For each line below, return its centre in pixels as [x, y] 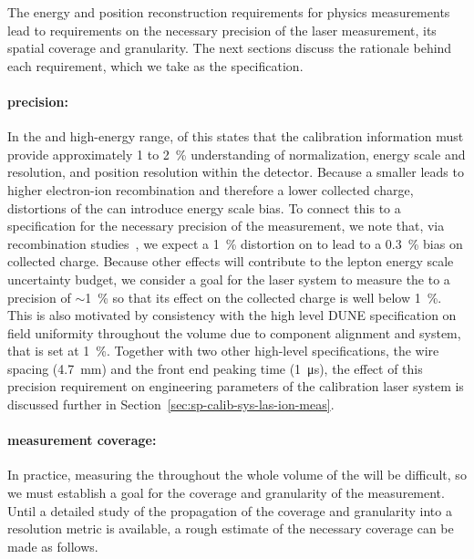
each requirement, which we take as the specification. [155, 65]
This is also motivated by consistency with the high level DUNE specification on [232, 315]
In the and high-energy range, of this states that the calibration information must [236, 136]
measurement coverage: [82, 440]
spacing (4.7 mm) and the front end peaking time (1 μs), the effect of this [215, 368]
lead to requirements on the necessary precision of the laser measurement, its [222, 30]
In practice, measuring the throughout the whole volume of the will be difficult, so [237, 475]
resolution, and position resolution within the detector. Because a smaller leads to [236, 172]
